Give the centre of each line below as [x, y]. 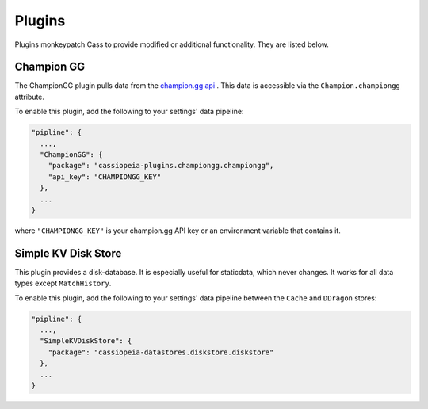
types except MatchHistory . [63, 283]
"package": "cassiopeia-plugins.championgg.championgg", [161, 166]
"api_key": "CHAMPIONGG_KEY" [105, 177]
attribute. [30, 97]
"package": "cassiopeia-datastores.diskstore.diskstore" [161, 352]
